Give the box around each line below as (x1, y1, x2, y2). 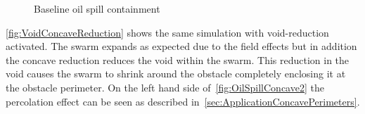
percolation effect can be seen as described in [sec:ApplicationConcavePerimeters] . (6, 94, 360, 108)
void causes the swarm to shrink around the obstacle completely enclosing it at (6, 66, 346, 81)
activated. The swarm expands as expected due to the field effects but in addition (6, 39, 357, 53)
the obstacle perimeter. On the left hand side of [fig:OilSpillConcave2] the (6, 80, 324, 94)
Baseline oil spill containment (34, 1, 160, 15)
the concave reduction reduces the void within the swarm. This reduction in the (6, 52, 350, 67)
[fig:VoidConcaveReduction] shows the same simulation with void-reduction (6, 25, 329, 39)
